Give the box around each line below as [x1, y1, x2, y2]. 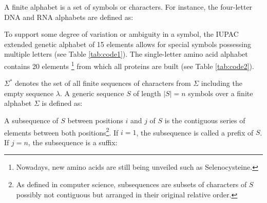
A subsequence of [4, 115, 59, 125]
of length [133, 87, 161, 98]
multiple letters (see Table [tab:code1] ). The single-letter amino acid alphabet [4, 49, 248, 59]
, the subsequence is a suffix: [28, 137, 118, 147]
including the [201, 78, 242, 88]
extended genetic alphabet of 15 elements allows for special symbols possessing [4, 38, 251, 49]
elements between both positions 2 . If [4, 125, 119, 138]
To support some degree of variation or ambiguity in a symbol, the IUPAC [4, 29, 239, 39]
